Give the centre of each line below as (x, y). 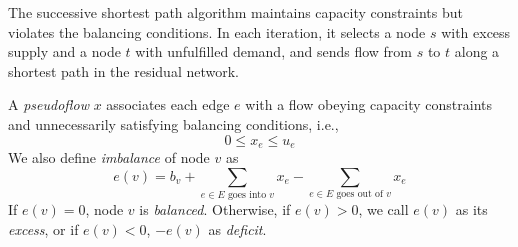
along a (477, 51)
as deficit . (237, 228)
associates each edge (168, 104)
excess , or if (43, 228)
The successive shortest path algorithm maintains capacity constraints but (235, 12)
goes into (247, 194)
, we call (383, 208)
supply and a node (64, 51)
